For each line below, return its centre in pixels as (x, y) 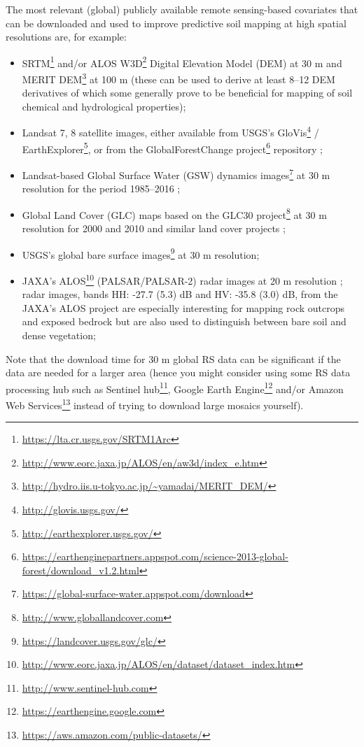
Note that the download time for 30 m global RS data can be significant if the (173, 358)
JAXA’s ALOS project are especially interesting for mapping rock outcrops (183, 307)
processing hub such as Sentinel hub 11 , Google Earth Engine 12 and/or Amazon (175, 387)
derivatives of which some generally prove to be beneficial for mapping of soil (187, 93)
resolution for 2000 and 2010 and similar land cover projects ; (154, 228)
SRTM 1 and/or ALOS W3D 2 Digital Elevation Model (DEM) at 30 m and (182, 62)
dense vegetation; (59, 335)
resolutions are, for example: (66, 37)
